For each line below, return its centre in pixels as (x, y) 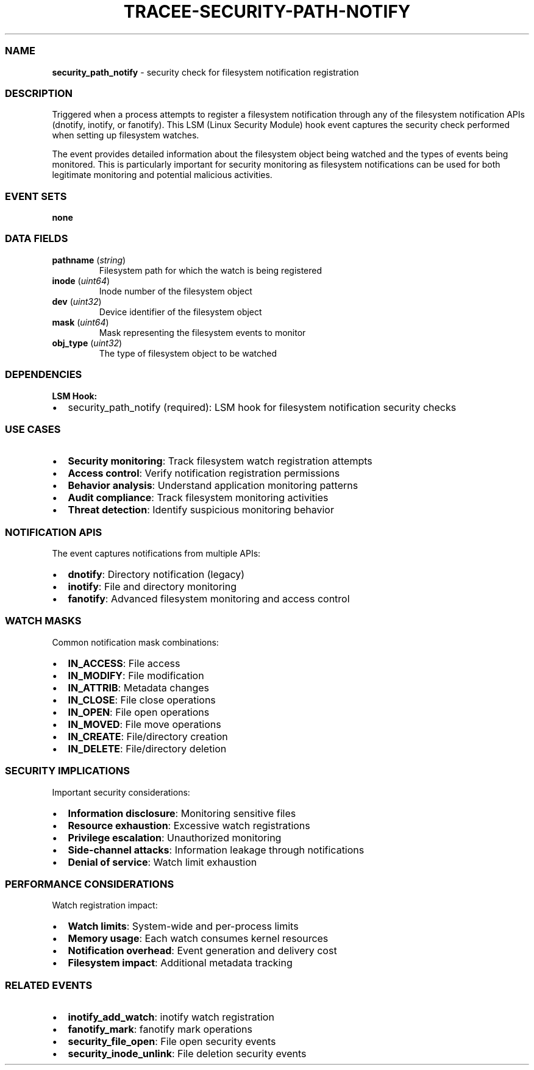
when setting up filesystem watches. (126, 135)
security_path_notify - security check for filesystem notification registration (205, 72)
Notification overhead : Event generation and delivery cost (202, 951)
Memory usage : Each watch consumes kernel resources (198, 939)
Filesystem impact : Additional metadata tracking (180, 963)
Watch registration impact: (105, 905)
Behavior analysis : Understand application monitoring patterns (213, 486)
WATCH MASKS (43, 621)
